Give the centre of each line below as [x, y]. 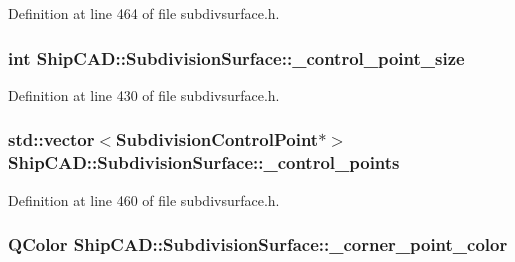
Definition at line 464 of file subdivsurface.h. [144, 13]
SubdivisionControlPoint [217, 139]
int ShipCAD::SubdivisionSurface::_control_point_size [236, 57]
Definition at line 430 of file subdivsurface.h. [144, 94]
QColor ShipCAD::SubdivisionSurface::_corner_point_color [258, 244]
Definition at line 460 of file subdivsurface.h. [144, 199]
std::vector [51, 139]
